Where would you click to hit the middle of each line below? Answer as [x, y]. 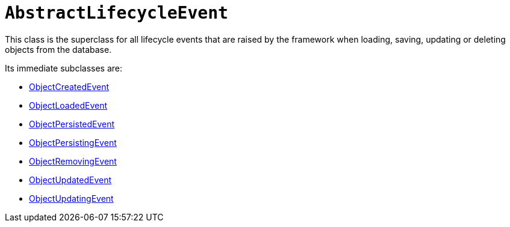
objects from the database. [58, 49]
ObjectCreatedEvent [69, 86]
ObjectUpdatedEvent [70, 180]
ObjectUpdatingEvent [71, 198]
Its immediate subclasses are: [64, 68]
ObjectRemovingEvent [73, 161]
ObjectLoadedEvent [68, 105]
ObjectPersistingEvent [73, 142]
